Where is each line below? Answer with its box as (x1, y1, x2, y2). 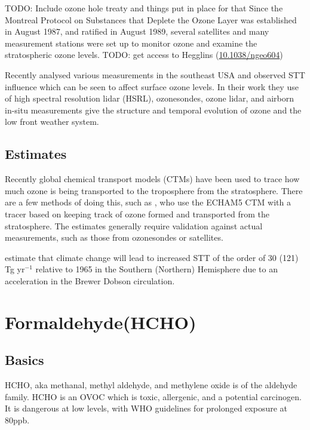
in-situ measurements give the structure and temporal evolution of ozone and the (5, 103, 302, 116)
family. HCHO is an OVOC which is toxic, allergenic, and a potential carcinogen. (5, 390, 302, 403)
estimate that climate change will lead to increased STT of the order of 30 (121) (5, 251, 299, 263)
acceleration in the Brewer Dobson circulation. (5, 274, 175, 287)
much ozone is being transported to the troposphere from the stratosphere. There (5, 184, 303, 196)
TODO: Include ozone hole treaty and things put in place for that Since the (5, 2, 283, 14)
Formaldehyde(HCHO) (5, 309, 197, 334)
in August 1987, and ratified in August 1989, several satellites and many (5, 25, 269, 38)
